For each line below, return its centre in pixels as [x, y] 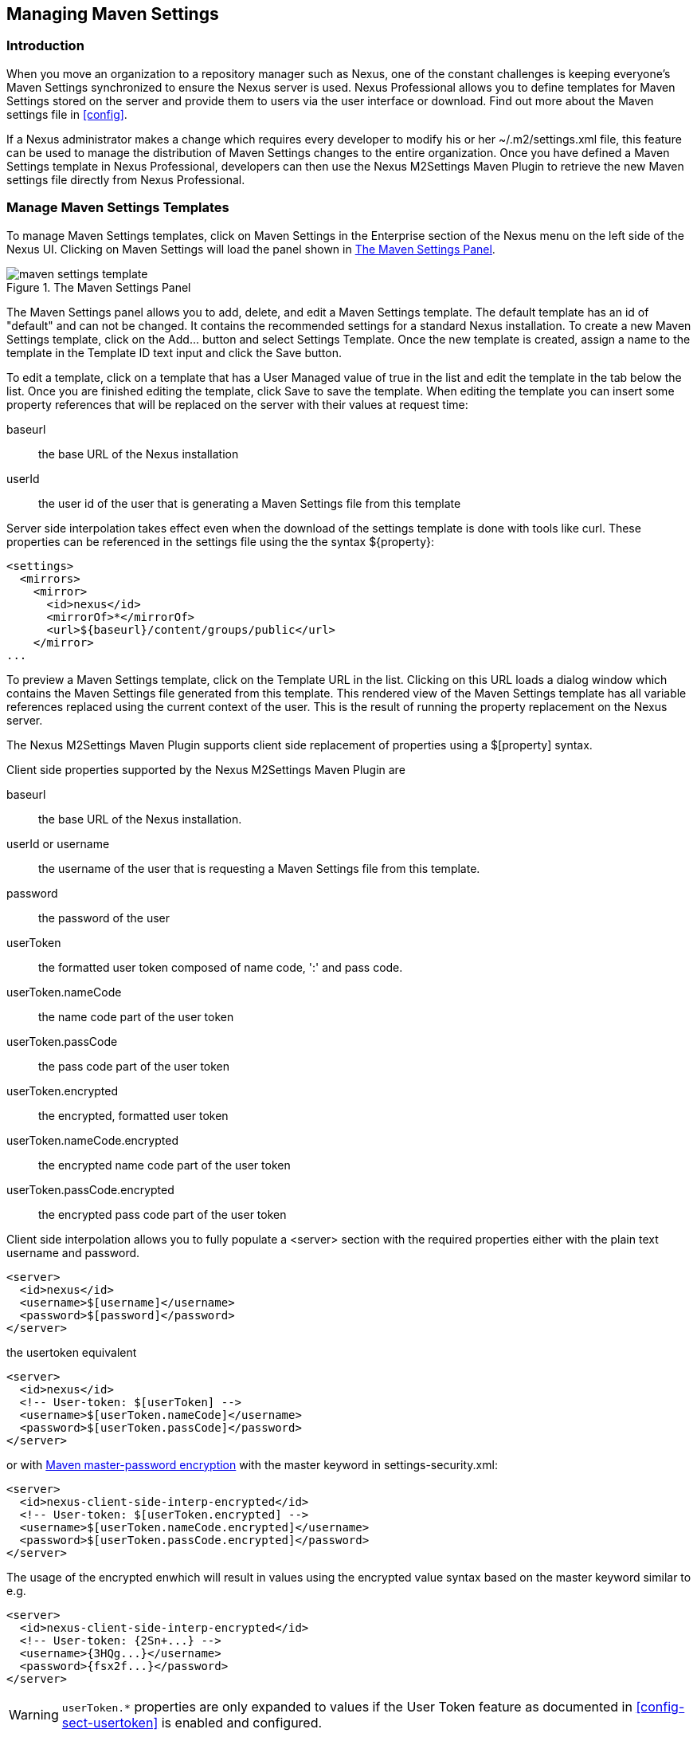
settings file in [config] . [67, 114]
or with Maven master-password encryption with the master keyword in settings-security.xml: [252, 1464]
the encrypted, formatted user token [133, 1115]
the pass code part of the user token [134, 1066]
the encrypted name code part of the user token [164, 1165]
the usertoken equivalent [72, 1352]
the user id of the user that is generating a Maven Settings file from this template [250, 503]
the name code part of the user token [136, 1016]
